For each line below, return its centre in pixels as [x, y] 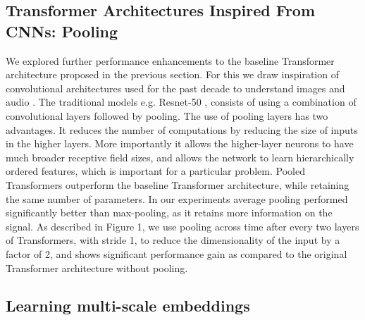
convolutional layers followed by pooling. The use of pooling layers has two [167, 115]
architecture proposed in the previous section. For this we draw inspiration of [172, 74]
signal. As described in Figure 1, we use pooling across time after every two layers [182, 226]
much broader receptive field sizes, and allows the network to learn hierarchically [180, 157]
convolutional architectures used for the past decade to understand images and [175, 88]
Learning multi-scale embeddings [128, 306]
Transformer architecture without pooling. [97, 267]
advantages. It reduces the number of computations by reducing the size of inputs [182, 129]
